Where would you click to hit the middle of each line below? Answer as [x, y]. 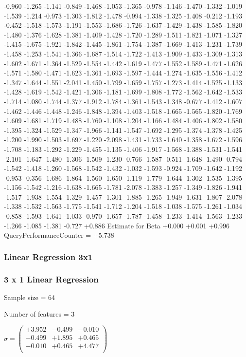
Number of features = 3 [39, 313]
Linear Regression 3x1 [48, 256]
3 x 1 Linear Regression [51, 279]
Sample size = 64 [30, 297]
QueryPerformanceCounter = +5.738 [59, 235]
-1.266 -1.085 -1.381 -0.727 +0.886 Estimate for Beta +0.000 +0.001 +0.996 [117, 225]
